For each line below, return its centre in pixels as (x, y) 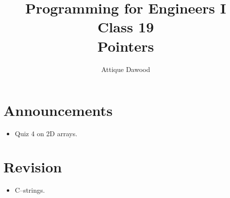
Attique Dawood (126, 69)
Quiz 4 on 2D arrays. (46, 134)
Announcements (58, 110)
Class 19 (126, 27)
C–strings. (30, 190)
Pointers (126, 46)
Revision (33, 166)
